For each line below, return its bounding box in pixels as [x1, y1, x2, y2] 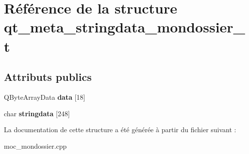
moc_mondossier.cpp [4, 140, 67, 151]
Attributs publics [4, 69, 92, 84]
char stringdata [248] [4, 108, 70, 118]
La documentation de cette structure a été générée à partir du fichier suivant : [4, 124, 236, 135]
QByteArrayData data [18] [4, 92, 85, 102]
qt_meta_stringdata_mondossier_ [4, 17, 245, 37]
